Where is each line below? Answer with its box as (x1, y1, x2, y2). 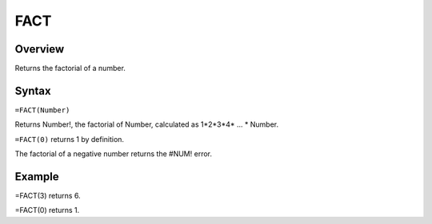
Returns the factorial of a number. (14, 64, 126, 73)
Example (14, 170, 59, 183)
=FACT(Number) (14, 105, 70, 115)
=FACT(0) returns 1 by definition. (14, 134, 124, 143)
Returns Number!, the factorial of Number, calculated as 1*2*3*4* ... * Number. (14, 120, 279, 129)
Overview (14, 42, 65, 56)
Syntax (14, 84, 51, 97)
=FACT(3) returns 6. (14, 191, 81, 201)
